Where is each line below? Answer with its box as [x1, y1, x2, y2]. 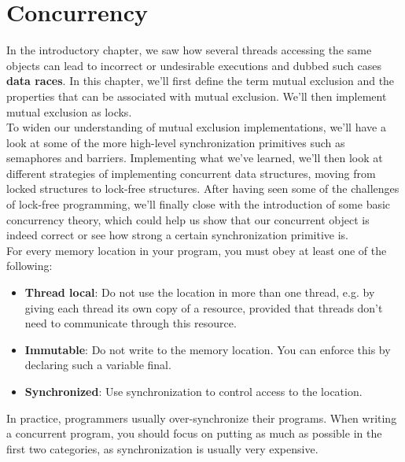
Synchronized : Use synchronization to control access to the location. [24, 383, 363, 399]
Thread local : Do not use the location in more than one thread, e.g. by [24, 284, 375, 301]
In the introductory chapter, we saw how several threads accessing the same [6, 42, 372, 58]
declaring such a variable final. [24, 357, 171, 373]
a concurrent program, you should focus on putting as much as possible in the [6, 425, 382, 442]
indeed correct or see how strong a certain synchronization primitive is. [6, 227, 348, 243]
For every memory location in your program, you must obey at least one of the [6, 242, 387, 258]
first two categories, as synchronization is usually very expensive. [6, 440, 318, 456]
